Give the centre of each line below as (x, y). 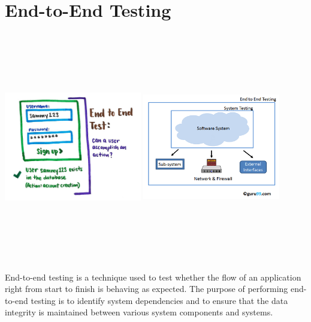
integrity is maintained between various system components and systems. (139, 312)
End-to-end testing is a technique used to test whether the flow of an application (153, 277)
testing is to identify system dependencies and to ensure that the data (159, 300)
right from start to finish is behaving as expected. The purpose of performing (147, 289)
